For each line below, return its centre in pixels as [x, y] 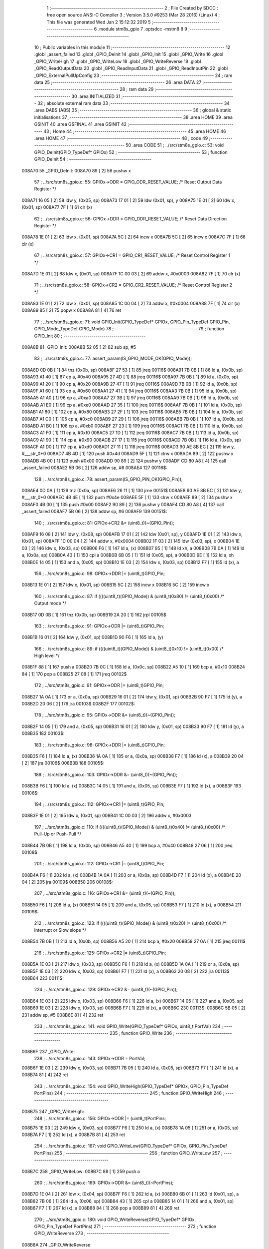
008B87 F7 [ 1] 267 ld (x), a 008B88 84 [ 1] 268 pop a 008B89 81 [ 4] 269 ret [100, 1208]
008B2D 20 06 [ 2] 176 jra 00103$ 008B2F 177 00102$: [78, 704]
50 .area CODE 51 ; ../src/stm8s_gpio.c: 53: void [175, 145]
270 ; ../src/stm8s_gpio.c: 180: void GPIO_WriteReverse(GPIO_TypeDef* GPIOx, [115, 1220]
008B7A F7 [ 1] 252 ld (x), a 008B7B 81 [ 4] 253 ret [73, 1135]
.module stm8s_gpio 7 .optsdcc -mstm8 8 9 [143, 29]
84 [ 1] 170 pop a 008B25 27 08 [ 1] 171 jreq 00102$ [74, 674]
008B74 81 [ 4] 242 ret [45, 1075]
